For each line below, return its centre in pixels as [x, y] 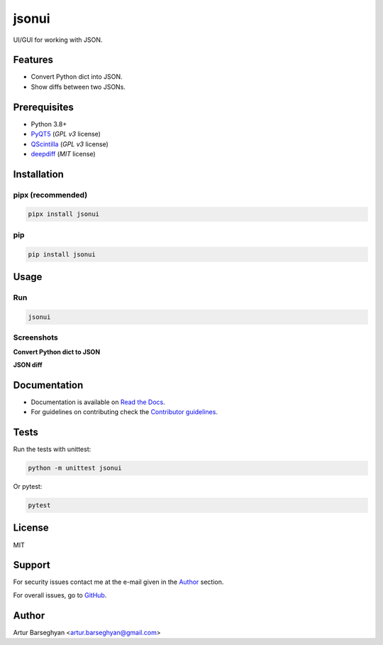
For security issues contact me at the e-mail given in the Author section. [118, 582]
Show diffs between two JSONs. [78, 87]
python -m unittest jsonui [75, 468]
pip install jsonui [62, 254]
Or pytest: [28, 487]
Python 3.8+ [49, 124]
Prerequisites [43, 107]
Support [32, 565]
